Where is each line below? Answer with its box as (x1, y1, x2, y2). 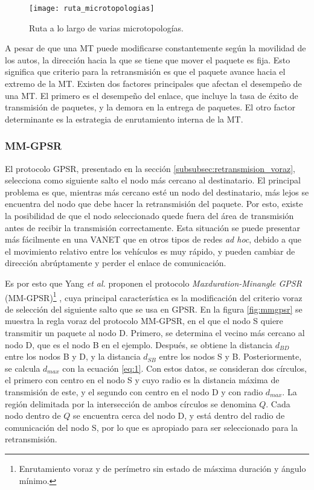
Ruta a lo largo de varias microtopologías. (29, 21, 184, 34)
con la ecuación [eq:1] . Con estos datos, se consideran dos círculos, (62, 361, 307, 374)
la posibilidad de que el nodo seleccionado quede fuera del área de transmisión (5, 209, 294, 221)
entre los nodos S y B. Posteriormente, (159, 350, 302, 363)
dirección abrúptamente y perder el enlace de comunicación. (5, 256, 226, 269)
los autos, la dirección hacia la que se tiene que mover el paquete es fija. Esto (5, 53, 290, 66)
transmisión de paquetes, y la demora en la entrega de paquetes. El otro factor (5, 101, 295, 113)
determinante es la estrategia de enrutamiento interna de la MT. (5, 112, 243, 125)
